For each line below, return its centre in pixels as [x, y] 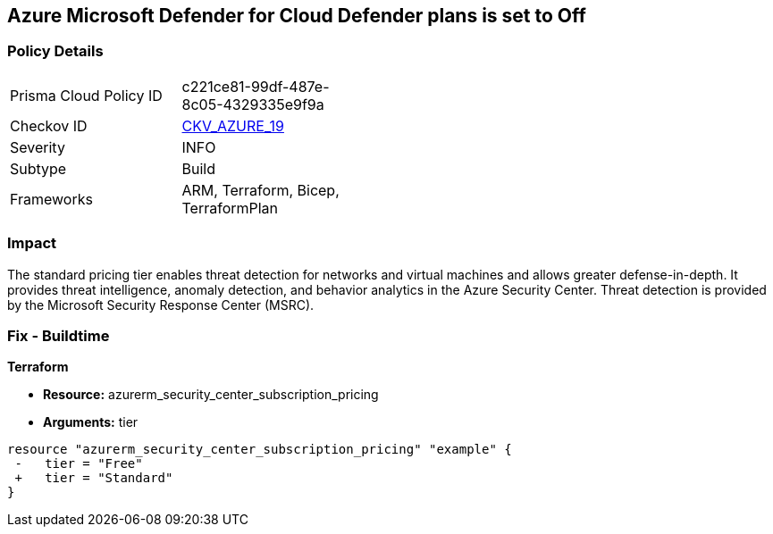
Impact [32, 243]
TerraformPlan [230, 208]
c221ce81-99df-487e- [256, 86]
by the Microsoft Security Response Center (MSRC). [161, 305]
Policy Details [55, 51]
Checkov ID [49, 125]
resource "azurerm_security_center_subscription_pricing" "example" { [260, 450]
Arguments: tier [91, 422]
